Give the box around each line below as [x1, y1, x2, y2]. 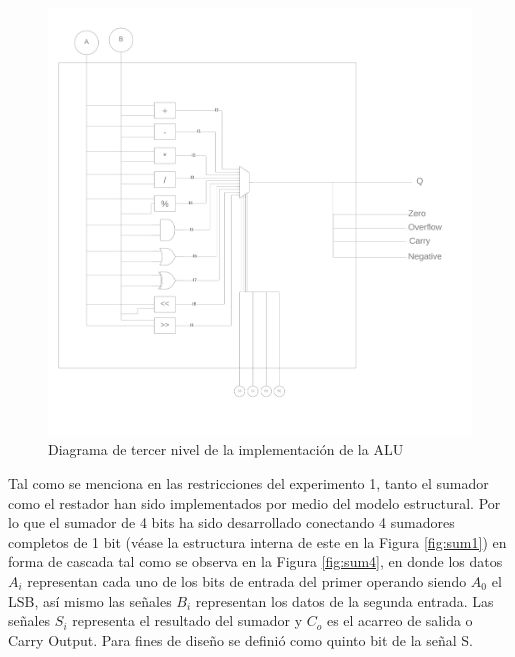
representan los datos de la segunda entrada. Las [195, 590, 494, 611]
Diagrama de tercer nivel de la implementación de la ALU [48, 439, 404, 460]
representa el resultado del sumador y [72, 610, 303, 631]
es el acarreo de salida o [326, 610, 473, 631]
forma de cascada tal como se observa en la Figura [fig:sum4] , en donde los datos [8, 551, 503, 572]
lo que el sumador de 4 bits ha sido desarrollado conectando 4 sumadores [8, 512, 455, 533]
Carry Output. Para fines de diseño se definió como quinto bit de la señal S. [8, 629, 473, 650]
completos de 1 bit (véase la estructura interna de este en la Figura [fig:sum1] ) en [8, 531, 507, 552]
